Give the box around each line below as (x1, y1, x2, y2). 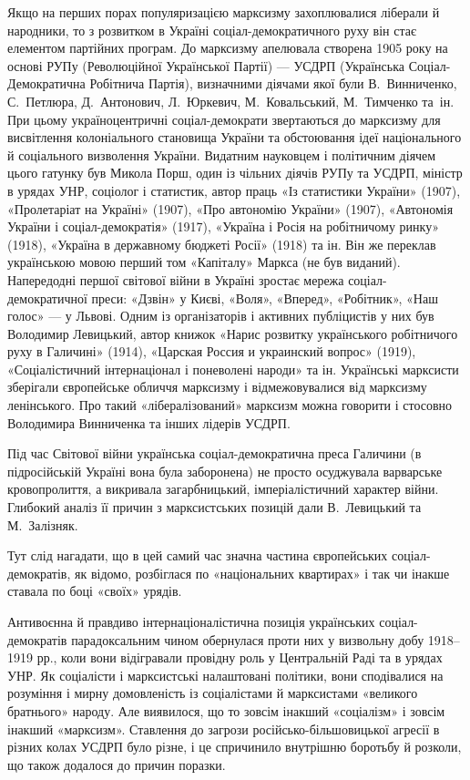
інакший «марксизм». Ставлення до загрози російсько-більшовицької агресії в (7, 719, 440, 738)
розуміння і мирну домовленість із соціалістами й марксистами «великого (7, 683, 418, 703)
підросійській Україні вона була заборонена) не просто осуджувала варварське (7, 461, 443, 480)
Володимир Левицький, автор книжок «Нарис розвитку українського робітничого (7, 323, 458, 343)
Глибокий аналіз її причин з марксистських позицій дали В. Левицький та (7, 498, 422, 517)
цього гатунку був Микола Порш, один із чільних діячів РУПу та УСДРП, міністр (7, 163, 463, 182)
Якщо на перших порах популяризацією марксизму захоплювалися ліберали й (7, 3, 440, 21)
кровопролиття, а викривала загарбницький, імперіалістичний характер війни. (7, 479, 439, 498)
